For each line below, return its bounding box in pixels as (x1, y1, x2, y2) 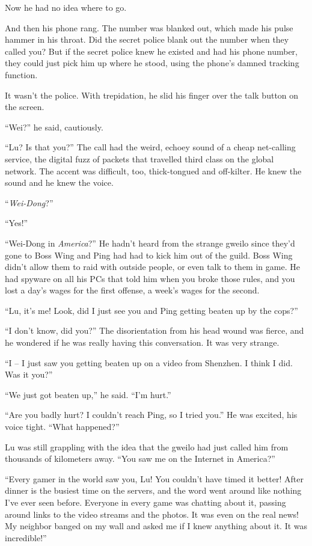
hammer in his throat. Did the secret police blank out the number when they (5, 33, 289, 46)
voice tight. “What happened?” (5, 420, 120, 433)
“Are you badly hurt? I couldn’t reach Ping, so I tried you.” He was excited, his (5, 408, 298, 421)
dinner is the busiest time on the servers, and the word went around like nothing (5, 484, 302, 497)
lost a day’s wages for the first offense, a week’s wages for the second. (5, 284, 260, 296)
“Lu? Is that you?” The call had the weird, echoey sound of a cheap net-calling (5, 141, 296, 153)
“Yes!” (5, 216, 28, 229)
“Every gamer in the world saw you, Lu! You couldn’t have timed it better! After (5, 472, 304, 485)
